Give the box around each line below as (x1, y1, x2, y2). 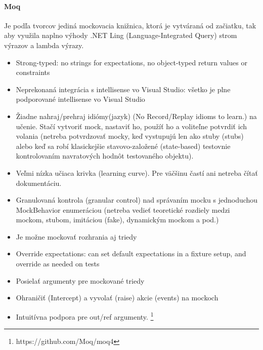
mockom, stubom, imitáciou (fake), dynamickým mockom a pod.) (16, 214, 219, 225)
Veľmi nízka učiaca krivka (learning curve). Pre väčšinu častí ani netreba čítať (16, 167, 258, 178)
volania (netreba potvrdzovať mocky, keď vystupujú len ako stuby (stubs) (16, 131, 244, 141)
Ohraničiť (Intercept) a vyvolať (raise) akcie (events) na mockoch (16, 292, 218, 303)
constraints (16, 67, 50, 77)
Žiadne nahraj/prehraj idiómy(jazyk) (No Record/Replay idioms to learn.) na (16, 110, 257, 121)
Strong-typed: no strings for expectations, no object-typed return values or (16, 57, 247, 67)
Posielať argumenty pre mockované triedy (16, 275, 145, 286)
